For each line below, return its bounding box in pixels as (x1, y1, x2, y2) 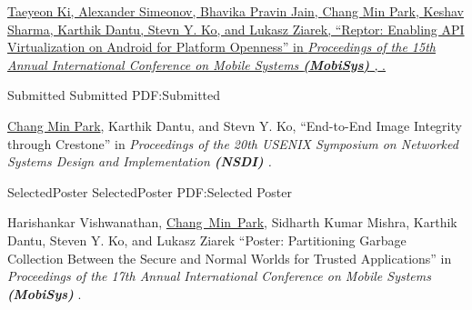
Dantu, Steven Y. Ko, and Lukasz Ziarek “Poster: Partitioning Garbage (7, 230, 407, 249)
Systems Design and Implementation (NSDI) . (7, 152, 272, 171)
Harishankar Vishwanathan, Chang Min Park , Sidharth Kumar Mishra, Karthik (7, 213, 457, 232)
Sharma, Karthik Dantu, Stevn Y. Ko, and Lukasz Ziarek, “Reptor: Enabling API (7, 19, 465, 38)
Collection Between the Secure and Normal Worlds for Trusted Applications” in (7, 248, 452, 267)
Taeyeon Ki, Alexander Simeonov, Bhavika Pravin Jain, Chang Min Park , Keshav (7, 2, 464, 20)
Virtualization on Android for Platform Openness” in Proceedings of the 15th (7, 37, 436, 56)
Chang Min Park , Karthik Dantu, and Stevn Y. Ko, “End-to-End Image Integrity (7, 115, 462, 135)
